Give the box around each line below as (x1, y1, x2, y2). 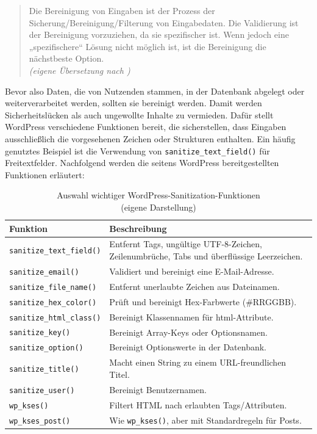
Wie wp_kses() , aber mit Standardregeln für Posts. (109, 413, 302, 426)
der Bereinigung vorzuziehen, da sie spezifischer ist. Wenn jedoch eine (29, 28, 289, 41)
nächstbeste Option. (29, 52, 104, 65)
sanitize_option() (9, 344, 84, 353)
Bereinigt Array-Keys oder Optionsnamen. (109, 325, 268, 338)
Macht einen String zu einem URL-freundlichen (109, 356, 287, 369)
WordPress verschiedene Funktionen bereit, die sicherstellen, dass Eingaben (5, 120, 287, 133)
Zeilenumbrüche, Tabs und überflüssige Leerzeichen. (109, 250, 303, 262)
